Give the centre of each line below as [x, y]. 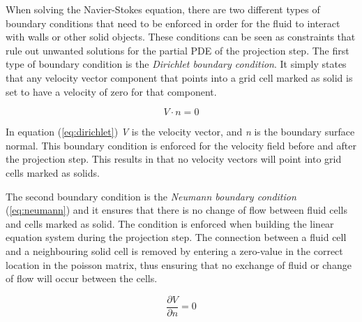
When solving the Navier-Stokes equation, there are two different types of [163, 9]
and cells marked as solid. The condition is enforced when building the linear [170, 223]
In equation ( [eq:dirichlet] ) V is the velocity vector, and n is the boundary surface [180, 132]
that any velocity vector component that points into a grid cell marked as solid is [179, 77]
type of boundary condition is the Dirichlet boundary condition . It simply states [176, 64]
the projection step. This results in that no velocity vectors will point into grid [174, 159]
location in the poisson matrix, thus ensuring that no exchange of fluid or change [179, 264]
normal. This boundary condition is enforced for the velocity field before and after [181, 145]
